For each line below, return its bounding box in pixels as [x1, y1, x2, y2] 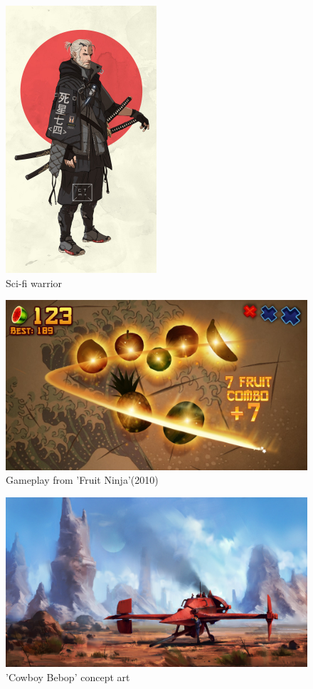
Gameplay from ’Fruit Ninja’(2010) [6, 472, 159, 487]
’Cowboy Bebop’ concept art [6, 669, 130, 684]
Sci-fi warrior [6, 275, 63, 290]
